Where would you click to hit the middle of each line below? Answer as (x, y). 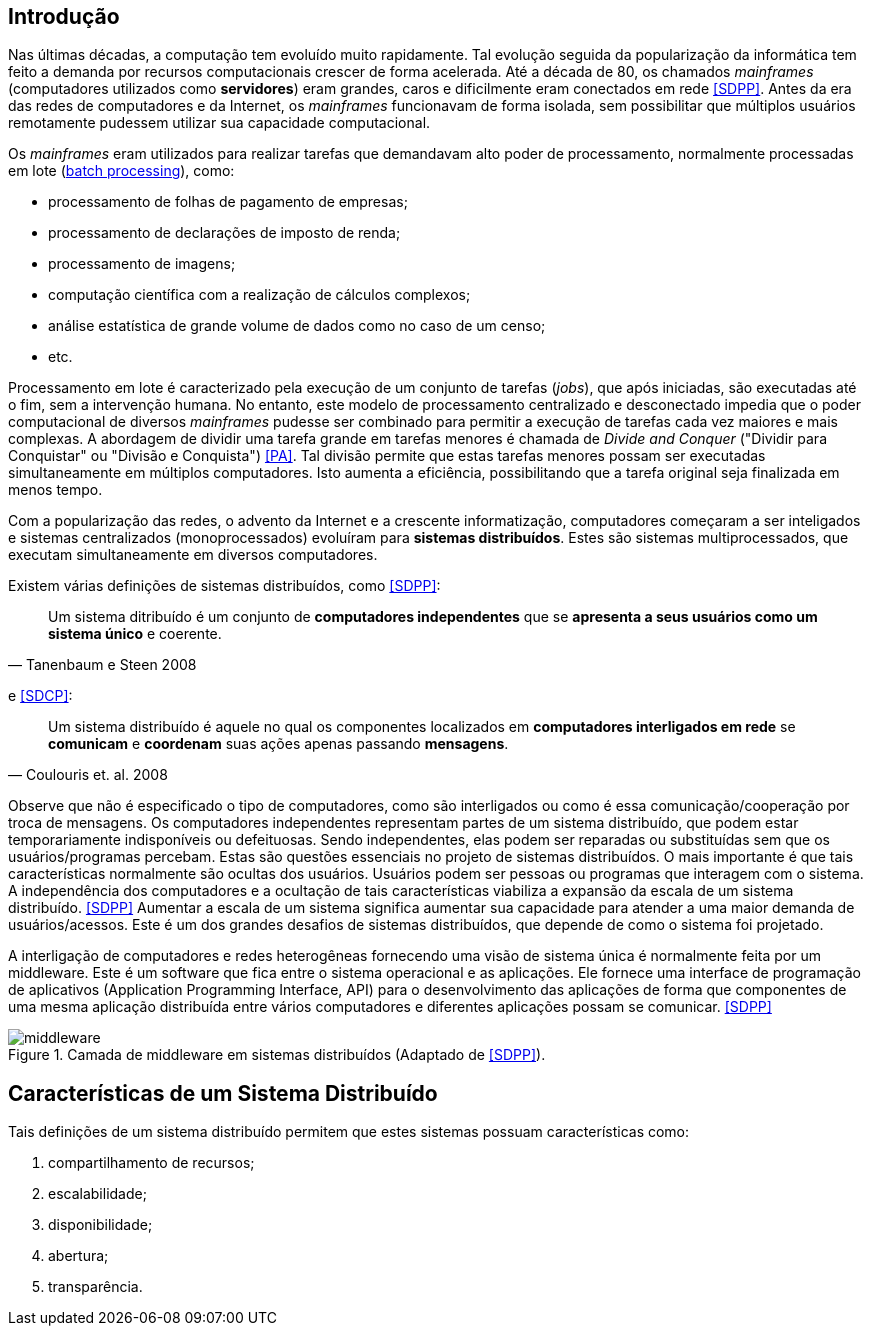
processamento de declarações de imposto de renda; (224, 233)
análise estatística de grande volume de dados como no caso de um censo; (297, 326)
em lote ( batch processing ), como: (121, 171)
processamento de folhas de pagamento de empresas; (228, 202)
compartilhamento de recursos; (151, 1163)
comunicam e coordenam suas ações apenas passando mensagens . (278, 744)
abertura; (78, 1256)
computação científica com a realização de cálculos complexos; (259, 295)
